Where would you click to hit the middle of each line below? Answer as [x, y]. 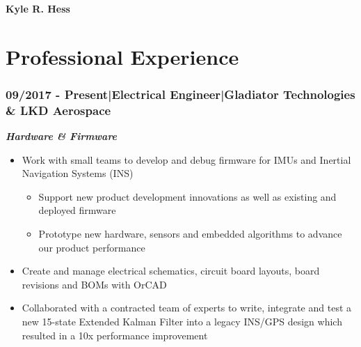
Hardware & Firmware [62, 136]
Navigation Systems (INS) [78, 173]
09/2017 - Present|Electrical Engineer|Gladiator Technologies [180, 94]
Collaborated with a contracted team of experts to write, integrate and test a [187, 308]
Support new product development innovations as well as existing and [187, 196]
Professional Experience [122, 56]
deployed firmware [77, 210]
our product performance [92, 247]
